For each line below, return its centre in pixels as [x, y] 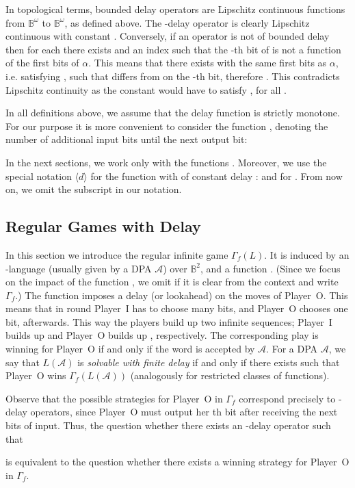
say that [23, 362]
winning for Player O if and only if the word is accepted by [130, 349]
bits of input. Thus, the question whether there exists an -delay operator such [168, 425]
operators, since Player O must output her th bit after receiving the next [184, 412]
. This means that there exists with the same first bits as [208, 63]
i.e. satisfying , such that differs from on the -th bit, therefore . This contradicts [173, 76]
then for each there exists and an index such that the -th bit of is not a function [173, 49]
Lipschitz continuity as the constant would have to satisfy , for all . [146, 89]
